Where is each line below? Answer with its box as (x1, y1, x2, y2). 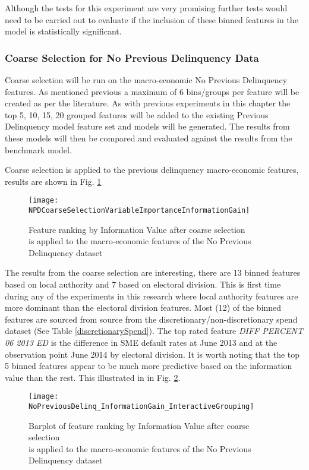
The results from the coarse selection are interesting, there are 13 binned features (5, 266, 301, 279)
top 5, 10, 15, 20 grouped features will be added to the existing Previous (5, 108, 269, 121)
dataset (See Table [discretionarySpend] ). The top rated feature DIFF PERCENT (5, 324, 303, 337)
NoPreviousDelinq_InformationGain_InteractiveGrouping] (29, 402, 254, 411)
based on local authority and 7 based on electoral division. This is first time (5, 278, 281, 291)
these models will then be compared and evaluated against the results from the (5, 131, 292, 144)
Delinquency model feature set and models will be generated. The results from (5, 120, 290, 133)
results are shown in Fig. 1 (5, 175, 102, 187)
